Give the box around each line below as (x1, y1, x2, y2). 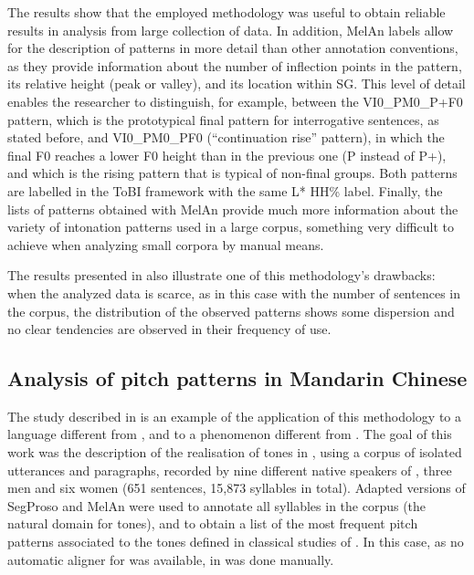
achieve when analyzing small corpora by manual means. (7, 235, 324, 254)
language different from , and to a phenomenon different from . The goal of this (7, 424, 452, 444)
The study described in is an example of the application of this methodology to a (7, 406, 461, 425)
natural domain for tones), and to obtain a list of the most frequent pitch (7, 514, 418, 533)
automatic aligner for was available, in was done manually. (7, 549, 334, 569)
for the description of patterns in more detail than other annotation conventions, (7, 38, 458, 57)
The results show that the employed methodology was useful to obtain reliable (7, 3, 446, 21)
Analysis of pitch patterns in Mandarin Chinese (7, 364, 468, 392)
